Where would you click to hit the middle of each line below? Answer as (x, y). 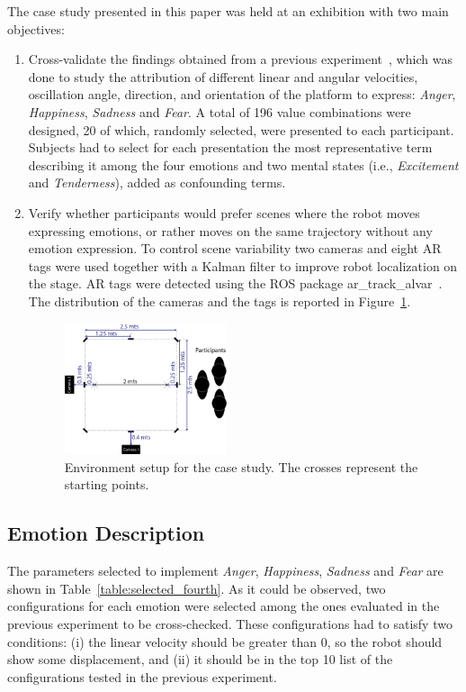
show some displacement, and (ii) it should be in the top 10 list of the (200, 659)
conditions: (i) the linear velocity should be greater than (162, 641)
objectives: (36, 28)
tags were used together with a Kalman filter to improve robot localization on (243, 265)
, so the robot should (385, 641)
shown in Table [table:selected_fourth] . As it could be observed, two (197, 588)
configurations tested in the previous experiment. (142, 676)
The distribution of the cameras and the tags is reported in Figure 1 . (220, 300)
